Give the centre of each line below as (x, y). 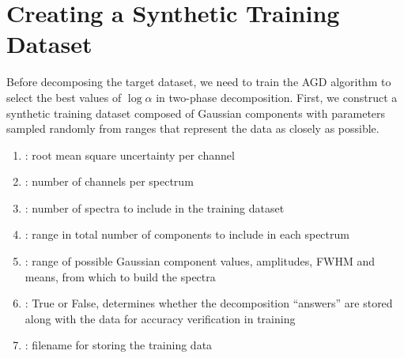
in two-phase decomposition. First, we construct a (277, 97)
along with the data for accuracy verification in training (160, 318)
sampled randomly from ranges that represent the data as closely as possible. (193, 128)
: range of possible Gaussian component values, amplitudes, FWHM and (200, 261)
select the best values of (64, 97)
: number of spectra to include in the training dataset (155, 207)
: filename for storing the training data (119, 345)
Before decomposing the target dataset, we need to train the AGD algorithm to (199, 82)
